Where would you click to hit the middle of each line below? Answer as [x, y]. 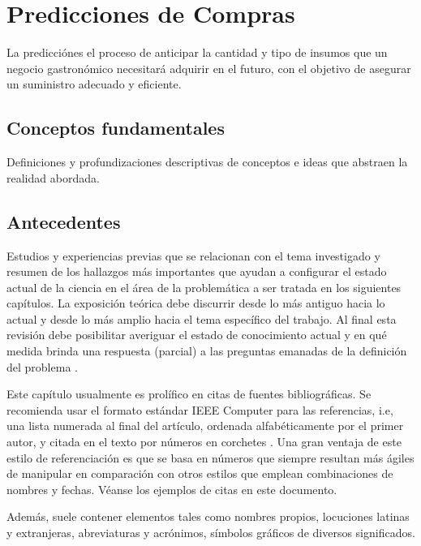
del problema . [42, 366]
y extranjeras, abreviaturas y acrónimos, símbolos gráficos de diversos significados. [211, 532]
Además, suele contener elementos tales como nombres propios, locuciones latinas [208, 516]
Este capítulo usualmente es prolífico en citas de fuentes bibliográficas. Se [189, 394]
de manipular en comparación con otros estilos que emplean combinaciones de [200, 473]
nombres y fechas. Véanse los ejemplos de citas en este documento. [172, 489]
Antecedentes [64, 221]
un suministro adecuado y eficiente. [94, 84]
